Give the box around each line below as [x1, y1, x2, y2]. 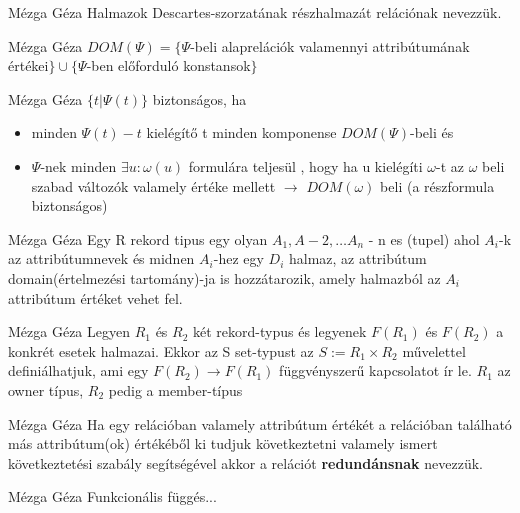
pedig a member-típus [108, 379, 243, 400]
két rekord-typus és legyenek [193, 321, 367, 342]
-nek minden [40, 155, 117, 176]
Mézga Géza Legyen [8, 321, 130, 342]
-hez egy [213, 248, 264, 269]
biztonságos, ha [152, 88, 247, 109]
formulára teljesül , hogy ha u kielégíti [188, 155, 423, 176]
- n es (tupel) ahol [368, 228, 480, 249]
